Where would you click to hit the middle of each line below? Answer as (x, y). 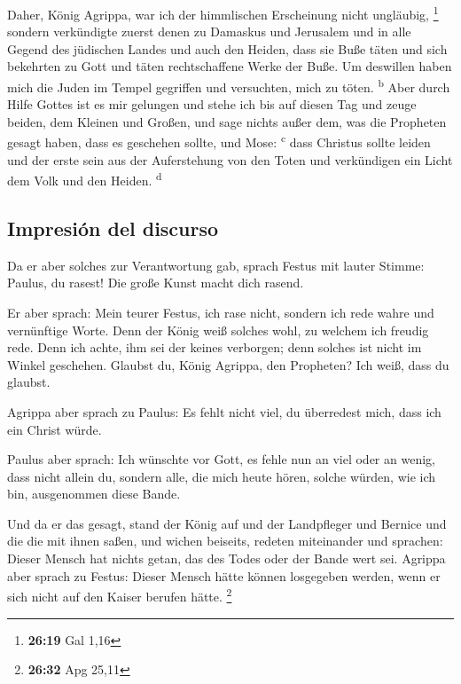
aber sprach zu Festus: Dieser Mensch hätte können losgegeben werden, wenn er (224, 575)
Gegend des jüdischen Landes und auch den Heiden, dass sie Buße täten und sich (227, 48)
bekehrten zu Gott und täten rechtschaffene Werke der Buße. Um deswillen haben (230, 66)
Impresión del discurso (113, 228)
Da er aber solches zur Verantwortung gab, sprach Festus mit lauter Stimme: (216, 265)
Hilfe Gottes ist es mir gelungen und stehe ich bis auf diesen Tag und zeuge (212, 104)
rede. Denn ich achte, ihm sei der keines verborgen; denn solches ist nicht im (215, 347)
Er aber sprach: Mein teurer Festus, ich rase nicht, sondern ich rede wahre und (221, 312)
